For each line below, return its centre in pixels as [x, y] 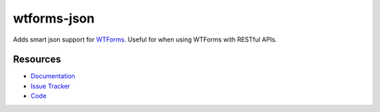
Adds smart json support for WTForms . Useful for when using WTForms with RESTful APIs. [145, 39]
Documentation [53, 76]
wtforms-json [54, 18]
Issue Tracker [50, 86]
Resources [37, 60]
